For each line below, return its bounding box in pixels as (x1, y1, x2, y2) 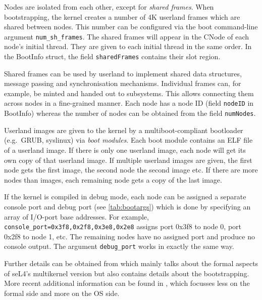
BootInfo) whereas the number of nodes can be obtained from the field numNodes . (4, 108, 256, 118)
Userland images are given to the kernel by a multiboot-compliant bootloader (4, 124, 243, 135)
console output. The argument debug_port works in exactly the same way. (4, 241, 234, 251)
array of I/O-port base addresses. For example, (4, 211, 149, 222)
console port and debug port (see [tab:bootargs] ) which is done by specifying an (4, 201, 251, 211)
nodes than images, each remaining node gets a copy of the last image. (4, 174, 222, 185)
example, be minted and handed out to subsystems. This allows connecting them (4, 88, 254, 98)
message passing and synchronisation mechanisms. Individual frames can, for (4, 78, 241, 89)
